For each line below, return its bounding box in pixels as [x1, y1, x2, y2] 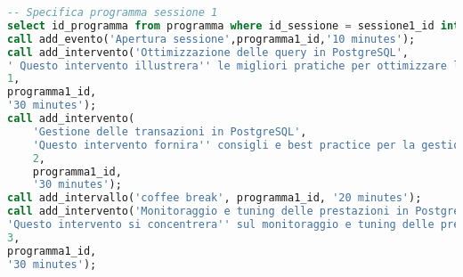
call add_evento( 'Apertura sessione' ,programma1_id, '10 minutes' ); [7, 32, 416, 45]
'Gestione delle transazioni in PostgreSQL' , [32, 125, 307, 138]
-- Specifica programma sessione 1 [7, 6, 218, 19]
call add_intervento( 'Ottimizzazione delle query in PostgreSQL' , [7, 45, 410, 59]
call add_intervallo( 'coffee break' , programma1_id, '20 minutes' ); [7, 191, 422, 205]
